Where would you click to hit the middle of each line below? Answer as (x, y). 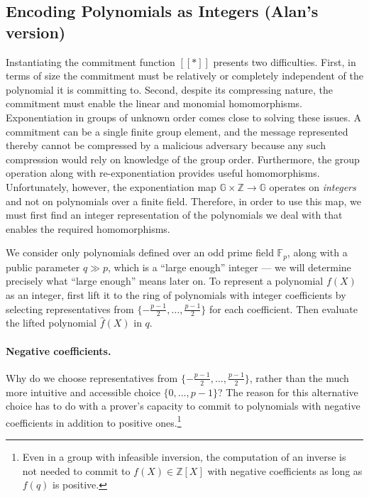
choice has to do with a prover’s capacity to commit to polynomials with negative (183, 406)
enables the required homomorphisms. (88, 228)
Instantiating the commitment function (90, 61)
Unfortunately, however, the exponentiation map (111, 186)
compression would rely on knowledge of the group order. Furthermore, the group (183, 159)
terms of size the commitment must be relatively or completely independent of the (184, 76)
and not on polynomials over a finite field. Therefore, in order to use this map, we (183, 201)
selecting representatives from (70, 308)
